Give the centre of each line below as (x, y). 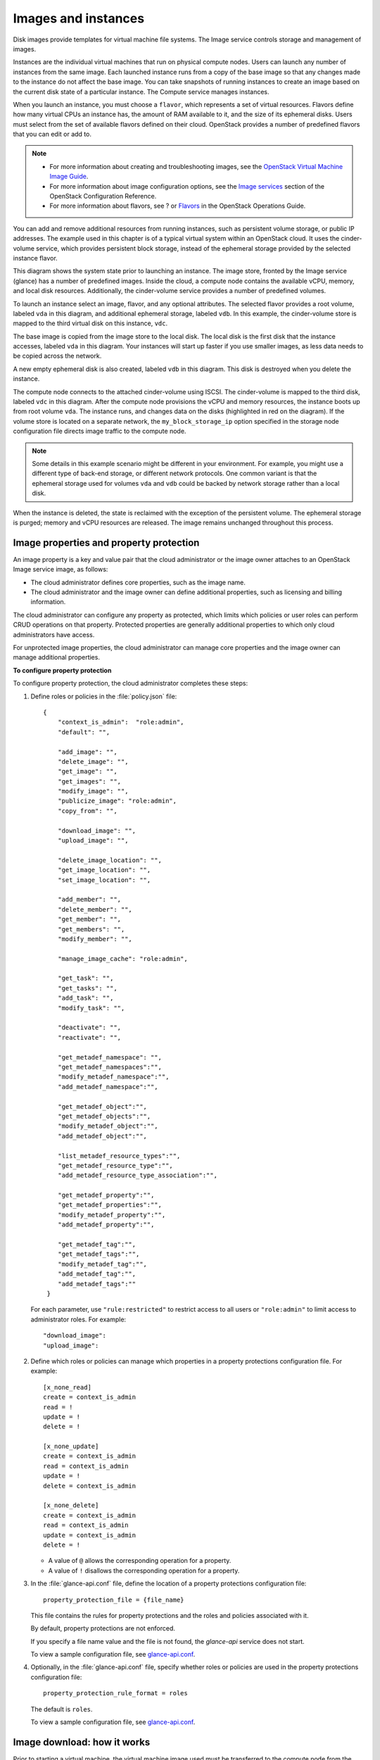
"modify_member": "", (95, 939)
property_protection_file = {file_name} (114, 1599)
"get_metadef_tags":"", (99, 1254)
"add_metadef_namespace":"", (108, 1087)
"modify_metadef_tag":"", (102, 1264)
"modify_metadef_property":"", (112, 1215)
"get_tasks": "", (87, 988)
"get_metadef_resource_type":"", (115, 1165)
